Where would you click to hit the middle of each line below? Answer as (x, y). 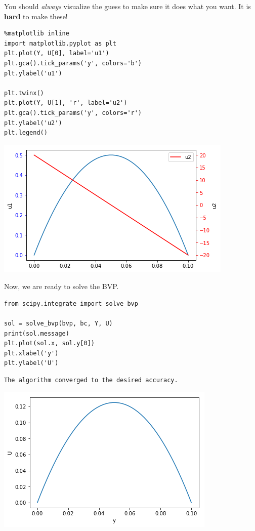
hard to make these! (36, 16)
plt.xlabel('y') (31, 353)
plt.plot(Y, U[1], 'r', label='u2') (66, 103)
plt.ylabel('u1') (33, 73)
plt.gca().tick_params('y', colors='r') (73, 113)
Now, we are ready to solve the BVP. (61, 286)
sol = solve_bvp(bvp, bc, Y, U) (58, 324)
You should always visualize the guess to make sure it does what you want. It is (127, 6)
